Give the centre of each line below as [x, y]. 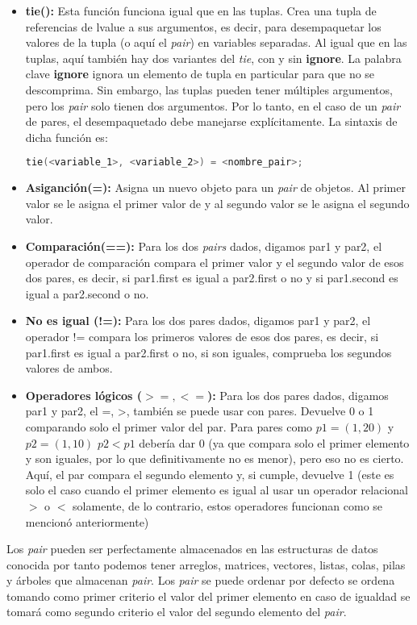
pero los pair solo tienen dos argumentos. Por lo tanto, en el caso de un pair [213, 105]
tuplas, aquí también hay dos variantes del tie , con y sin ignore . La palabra [213, 58]
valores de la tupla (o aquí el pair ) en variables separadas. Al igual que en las [216, 42]
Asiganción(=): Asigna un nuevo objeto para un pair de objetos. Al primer [215, 187]
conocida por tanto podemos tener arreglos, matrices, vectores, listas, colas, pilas [206, 564]
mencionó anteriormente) [87, 521]
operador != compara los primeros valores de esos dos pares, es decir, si [202, 336]
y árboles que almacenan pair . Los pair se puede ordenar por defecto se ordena [201, 580]
